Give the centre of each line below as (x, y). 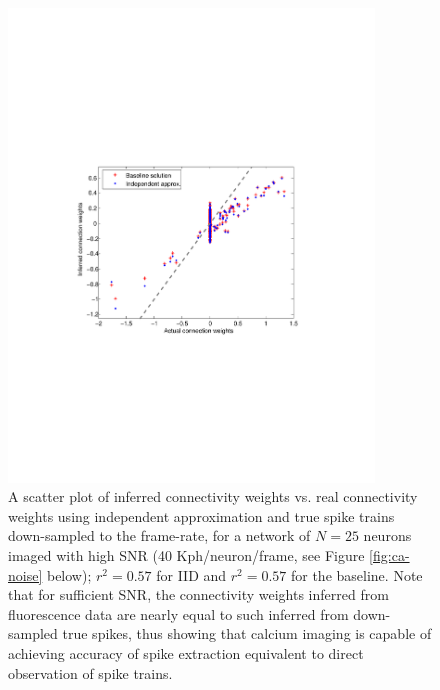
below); (69, 574)
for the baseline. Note (356, 574)
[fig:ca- (389, 555)
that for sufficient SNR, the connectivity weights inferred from (198, 594)
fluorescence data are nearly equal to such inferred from (178, 613)
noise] (25, 574)
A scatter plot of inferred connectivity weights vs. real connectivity (213, 496)
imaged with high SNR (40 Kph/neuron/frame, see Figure (186, 555)
